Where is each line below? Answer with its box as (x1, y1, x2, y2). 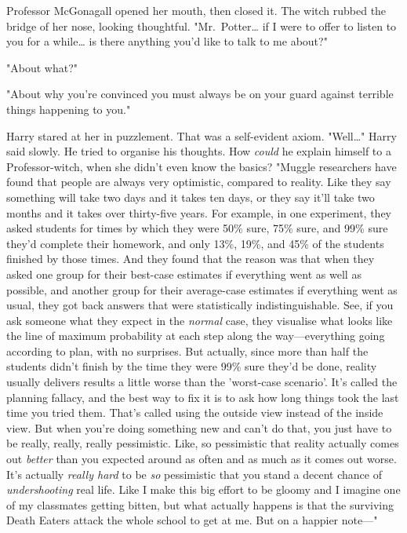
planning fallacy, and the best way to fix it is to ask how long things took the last (6, 389, 399, 405)
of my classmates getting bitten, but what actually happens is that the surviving (6, 496, 394, 513)
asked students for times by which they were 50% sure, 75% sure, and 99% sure (6, 220, 388, 236)
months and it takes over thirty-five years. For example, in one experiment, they (6, 204, 391, 221)
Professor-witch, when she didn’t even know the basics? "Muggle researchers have (6, 158, 397, 174)
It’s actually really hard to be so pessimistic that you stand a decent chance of (6, 465, 382, 482)
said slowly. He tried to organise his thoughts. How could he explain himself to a (6, 143, 391, 159)
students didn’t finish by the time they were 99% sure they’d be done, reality (6, 358, 377, 374)
